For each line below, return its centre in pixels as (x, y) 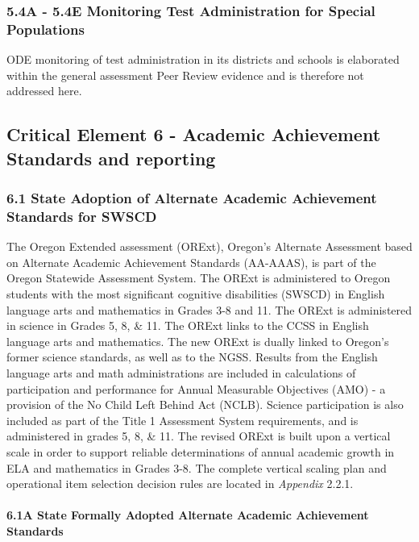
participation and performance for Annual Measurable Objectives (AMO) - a (196, 388)
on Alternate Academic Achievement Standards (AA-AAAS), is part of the (191, 262)
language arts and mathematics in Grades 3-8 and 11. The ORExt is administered (209, 309)
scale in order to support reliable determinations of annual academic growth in (201, 451)
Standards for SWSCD (82, 216)
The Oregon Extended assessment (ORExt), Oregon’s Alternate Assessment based (209, 246)
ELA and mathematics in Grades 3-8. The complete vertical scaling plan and (197, 467)
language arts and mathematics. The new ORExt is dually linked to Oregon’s (198, 341)
